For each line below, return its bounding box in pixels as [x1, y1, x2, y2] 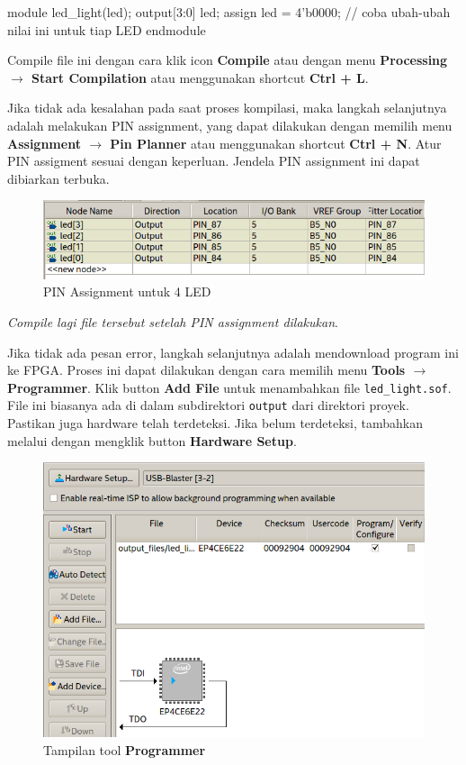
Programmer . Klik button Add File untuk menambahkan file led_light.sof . [7, 378, 452, 396]
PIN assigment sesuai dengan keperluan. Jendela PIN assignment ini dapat [7, 151, 420, 170]
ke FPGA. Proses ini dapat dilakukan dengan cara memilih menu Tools [7, 360, 406, 379]
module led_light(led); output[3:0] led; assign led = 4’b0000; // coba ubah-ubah [7, 3, 451, 21]
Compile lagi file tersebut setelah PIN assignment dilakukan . [7, 313, 338, 332]
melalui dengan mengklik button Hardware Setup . [7, 431, 297, 450]
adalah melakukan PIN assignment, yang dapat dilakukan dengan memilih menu [7, 115, 453, 134]
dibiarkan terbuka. [7, 168, 110, 187]
